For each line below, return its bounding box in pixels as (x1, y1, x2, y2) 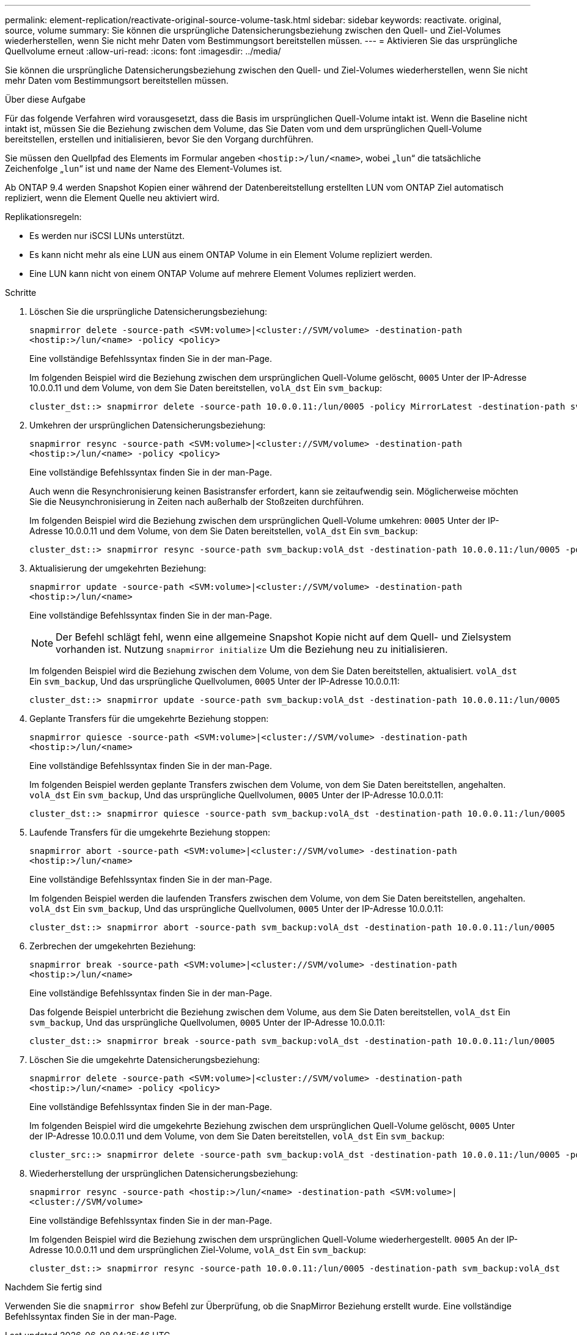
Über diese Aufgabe (5, 94, 86, 105)
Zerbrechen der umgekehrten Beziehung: (29, 941, 196, 951)
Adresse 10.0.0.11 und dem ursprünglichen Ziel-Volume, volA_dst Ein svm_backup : (29, 1245, 366, 1255)
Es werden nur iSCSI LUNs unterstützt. (29, 230, 185, 241)
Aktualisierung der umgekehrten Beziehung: (29, 563, 207, 573)
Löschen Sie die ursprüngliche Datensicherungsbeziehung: (29, 306, 268, 317)
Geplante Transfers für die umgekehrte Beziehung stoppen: (29, 713, 269, 724)
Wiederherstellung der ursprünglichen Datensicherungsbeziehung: (29, 1168, 298, 1179)
